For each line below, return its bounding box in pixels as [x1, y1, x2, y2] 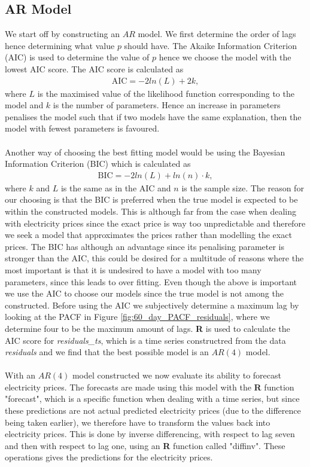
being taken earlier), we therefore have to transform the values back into [5, 416, 271, 428]
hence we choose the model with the [159, 51, 291, 63]
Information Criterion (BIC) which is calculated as [5, 157, 191, 170]
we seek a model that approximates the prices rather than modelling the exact [5, 228, 292, 241]
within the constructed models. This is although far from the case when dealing [5, 204, 297, 217]
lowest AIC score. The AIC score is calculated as [5, 62, 184, 75]
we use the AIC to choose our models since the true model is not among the [5, 287, 284, 300]
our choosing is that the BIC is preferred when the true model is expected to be [5, 193, 298, 206]
